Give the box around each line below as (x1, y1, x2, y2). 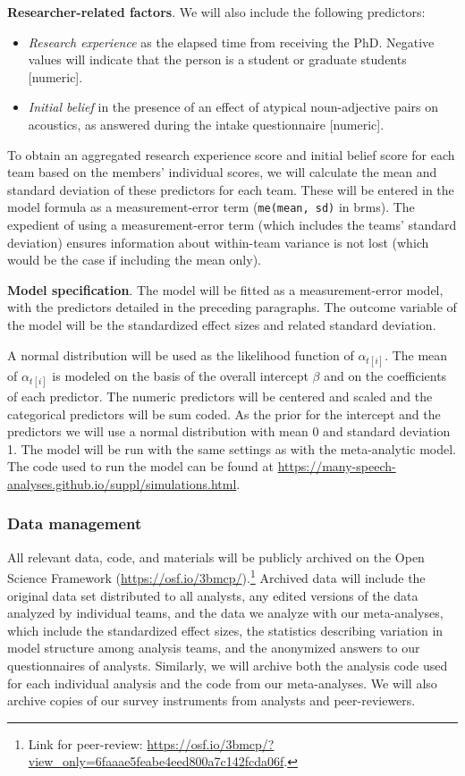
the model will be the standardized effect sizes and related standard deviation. (7, 315, 436, 333)
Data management (7, 512, 142, 535)
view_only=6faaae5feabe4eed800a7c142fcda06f (28, 752, 284, 771)
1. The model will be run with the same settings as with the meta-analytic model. (7, 439, 456, 458)
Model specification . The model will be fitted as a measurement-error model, (7, 280, 444, 299)
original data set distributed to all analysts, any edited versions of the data (7, 586, 418, 604)
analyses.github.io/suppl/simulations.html (7, 474, 237, 493)
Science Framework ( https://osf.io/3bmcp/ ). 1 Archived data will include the (7, 566, 426, 586)
